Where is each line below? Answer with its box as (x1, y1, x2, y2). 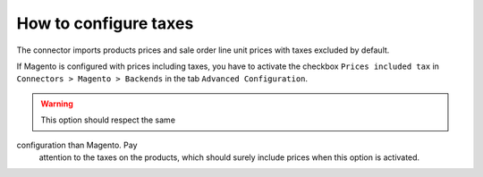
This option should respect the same (40, 114, 176, 125)
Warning (40, 98, 73, 109)
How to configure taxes (16, 13, 194, 33)
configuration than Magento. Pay (16, 139, 138, 150)
